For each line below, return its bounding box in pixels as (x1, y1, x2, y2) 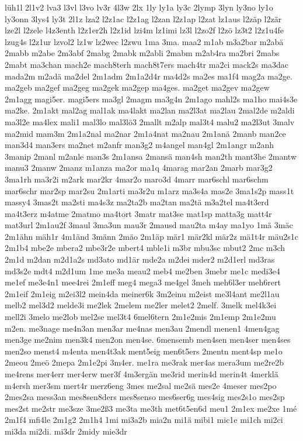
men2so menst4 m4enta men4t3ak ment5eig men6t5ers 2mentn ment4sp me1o (5, 344, 283, 357)
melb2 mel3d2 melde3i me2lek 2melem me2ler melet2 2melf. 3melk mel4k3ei (5, 299, 277, 311)
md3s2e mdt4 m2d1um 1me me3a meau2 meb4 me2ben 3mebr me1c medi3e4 (5, 264, 280, 277)
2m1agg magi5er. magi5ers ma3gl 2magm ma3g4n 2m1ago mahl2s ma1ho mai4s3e (5, 92, 298, 105)
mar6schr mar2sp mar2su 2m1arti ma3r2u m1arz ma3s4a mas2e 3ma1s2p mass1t (5, 184, 294, 197)
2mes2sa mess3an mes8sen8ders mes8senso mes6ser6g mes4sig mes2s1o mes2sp (5, 391, 285, 403)
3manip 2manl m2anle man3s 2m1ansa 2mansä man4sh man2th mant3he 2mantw (5, 150, 297, 162)
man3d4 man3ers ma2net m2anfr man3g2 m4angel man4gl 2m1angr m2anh (5, 139, 274, 151)
